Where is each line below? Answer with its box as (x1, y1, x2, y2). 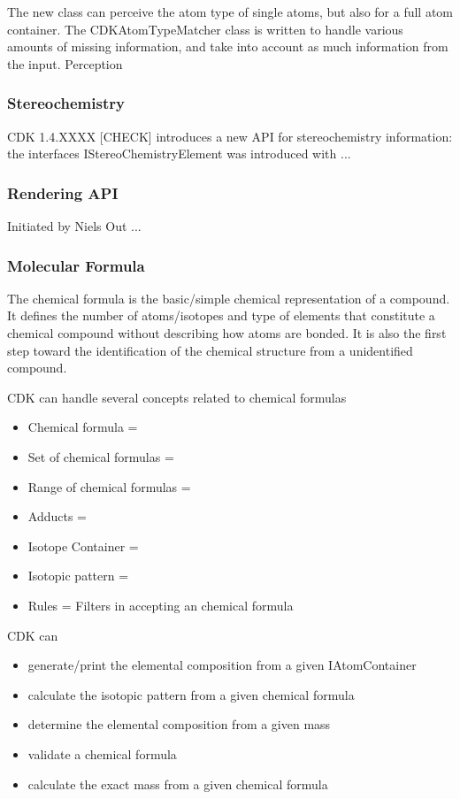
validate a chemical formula (27, 744, 177, 763)
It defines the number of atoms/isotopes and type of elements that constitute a (7, 306, 435, 325)
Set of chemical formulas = (27, 447, 174, 465)
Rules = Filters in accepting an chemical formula (27, 595, 294, 614)
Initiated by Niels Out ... (7, 217, 142, 234)
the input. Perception (7, 54, 123, 73)
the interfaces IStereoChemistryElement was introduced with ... (7, 144, 351, 163)
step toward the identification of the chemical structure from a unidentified (7, 341, 413, 359)
